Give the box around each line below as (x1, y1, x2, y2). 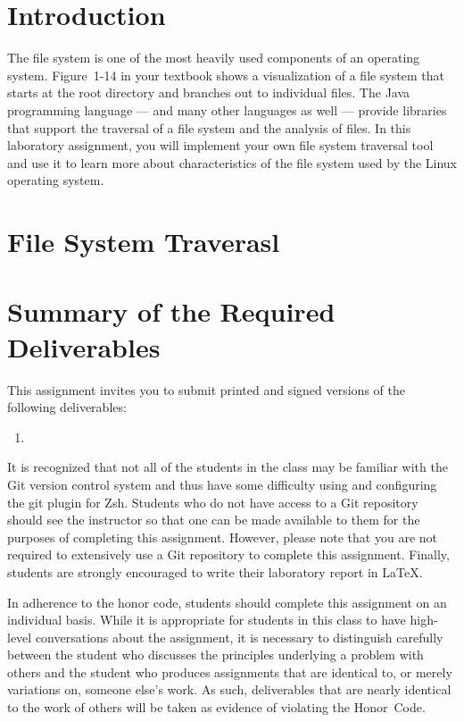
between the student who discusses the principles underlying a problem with (7, 645, 424, 664)
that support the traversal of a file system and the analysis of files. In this (7, 118, 411, 137)
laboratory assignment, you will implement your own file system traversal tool (7, 136, 434, 155)
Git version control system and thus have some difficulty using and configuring (7, 474, 437, 493)
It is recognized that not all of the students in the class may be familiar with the (7, 458, 448, 476)
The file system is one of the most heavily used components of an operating (7, 48, 420, 67)
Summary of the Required (7, 293, 336, 330)
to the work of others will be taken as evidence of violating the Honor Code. (7, 698, 426, 717)
